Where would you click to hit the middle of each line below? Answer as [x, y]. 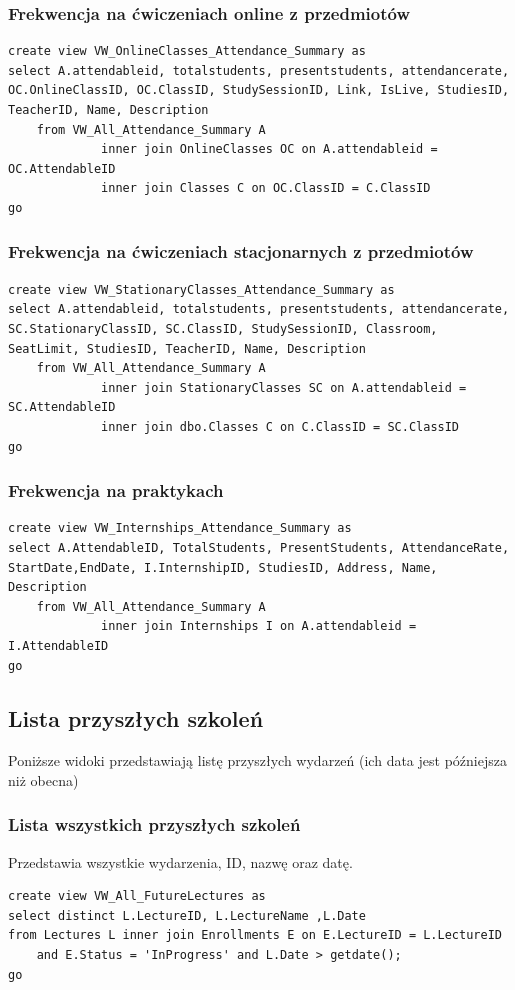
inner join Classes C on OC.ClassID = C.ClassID [266, 188]
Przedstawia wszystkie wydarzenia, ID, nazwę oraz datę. [180, 861]
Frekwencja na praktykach [116, 490]
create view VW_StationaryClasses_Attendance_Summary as [201, 289]
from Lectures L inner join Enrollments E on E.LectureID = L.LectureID [255, 935]
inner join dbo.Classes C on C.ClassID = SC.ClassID [280, 426]
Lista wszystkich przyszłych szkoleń [154, 824]
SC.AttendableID [62, 407]
